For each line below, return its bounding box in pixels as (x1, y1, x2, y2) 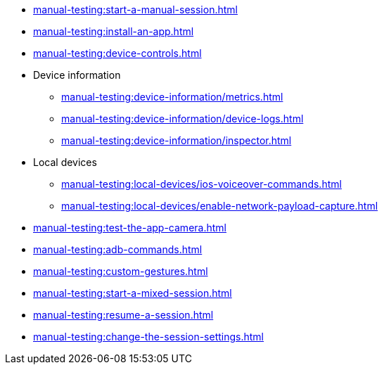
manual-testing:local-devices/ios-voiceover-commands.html (61, 178, 342, 190)
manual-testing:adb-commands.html (33, 243, 203, 255)
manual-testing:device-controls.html (33, 47, 202, 59)
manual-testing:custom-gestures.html (33, 265, 208, 277)
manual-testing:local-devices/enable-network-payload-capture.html (61, 200, 378, 212)
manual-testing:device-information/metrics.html (61, 91, 283, 103)
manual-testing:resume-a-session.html (33, 309, 214, 321)
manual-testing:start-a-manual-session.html (33, 4, 238, 15)
